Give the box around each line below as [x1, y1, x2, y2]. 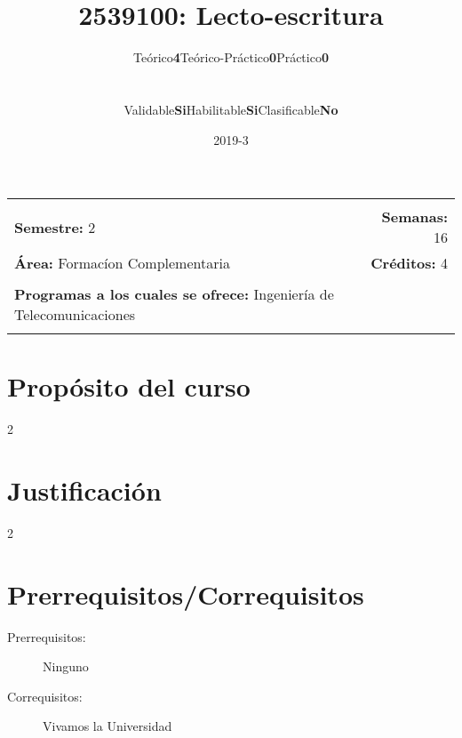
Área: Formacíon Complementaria [14, 253, 230, 274]
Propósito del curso [7, 368, 251, 405]
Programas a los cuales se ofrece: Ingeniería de [14, 284, 334, 305]
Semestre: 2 [14, 216, 96, 237]
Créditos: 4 [370, 253, 448, 274]
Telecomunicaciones [14, 304, 136, 325]
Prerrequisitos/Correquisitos [7, 575, 364, 612]
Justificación [7, 472, 162, 508]
